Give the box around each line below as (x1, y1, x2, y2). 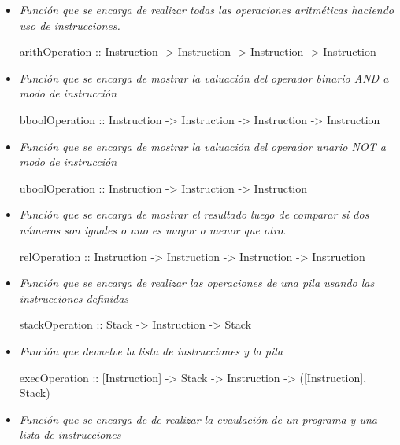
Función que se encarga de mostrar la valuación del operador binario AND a (19, 69, 389, 86)
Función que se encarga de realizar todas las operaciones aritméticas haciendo (19, 2, 394, 17)
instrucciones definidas (19, 289, 129, 306)
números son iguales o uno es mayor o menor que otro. (19, 221, 287, 237)
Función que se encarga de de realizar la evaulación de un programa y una (19, 410, 377, 427)
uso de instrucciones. (19, 17, 120, 33)
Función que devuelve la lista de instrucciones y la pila (19, 342, 283, 359)
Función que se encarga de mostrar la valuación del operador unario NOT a (19, 138, 386, 154)
